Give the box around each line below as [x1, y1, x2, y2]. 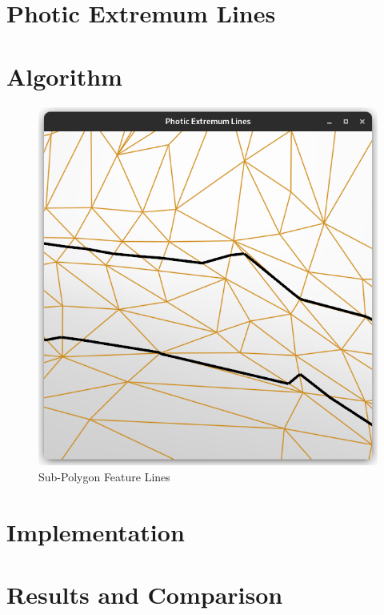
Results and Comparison [6, 578, 283, 611]
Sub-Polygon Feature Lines [38, 468, 170, 485]
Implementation [6, 515, 185, 548]
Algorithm [6, 59, 122, 92]
